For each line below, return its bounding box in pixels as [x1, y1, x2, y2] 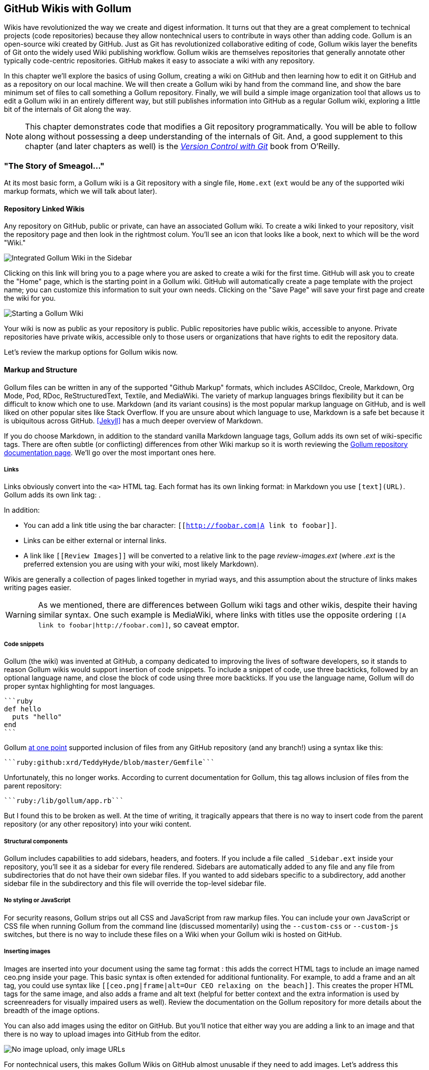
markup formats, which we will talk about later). [4, 187, 157, 196]
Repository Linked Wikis [4, 204, 85, 213]
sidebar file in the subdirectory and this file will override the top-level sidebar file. [4, 879, 266, 887]
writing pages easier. [4, 583, 72, 592]
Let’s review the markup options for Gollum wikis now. [4, 348, 178, 357]
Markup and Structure [4, 365, 77, 374]
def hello [4, 705, 41, 713]
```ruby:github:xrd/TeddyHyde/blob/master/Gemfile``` [4, 758, 215, 767]
